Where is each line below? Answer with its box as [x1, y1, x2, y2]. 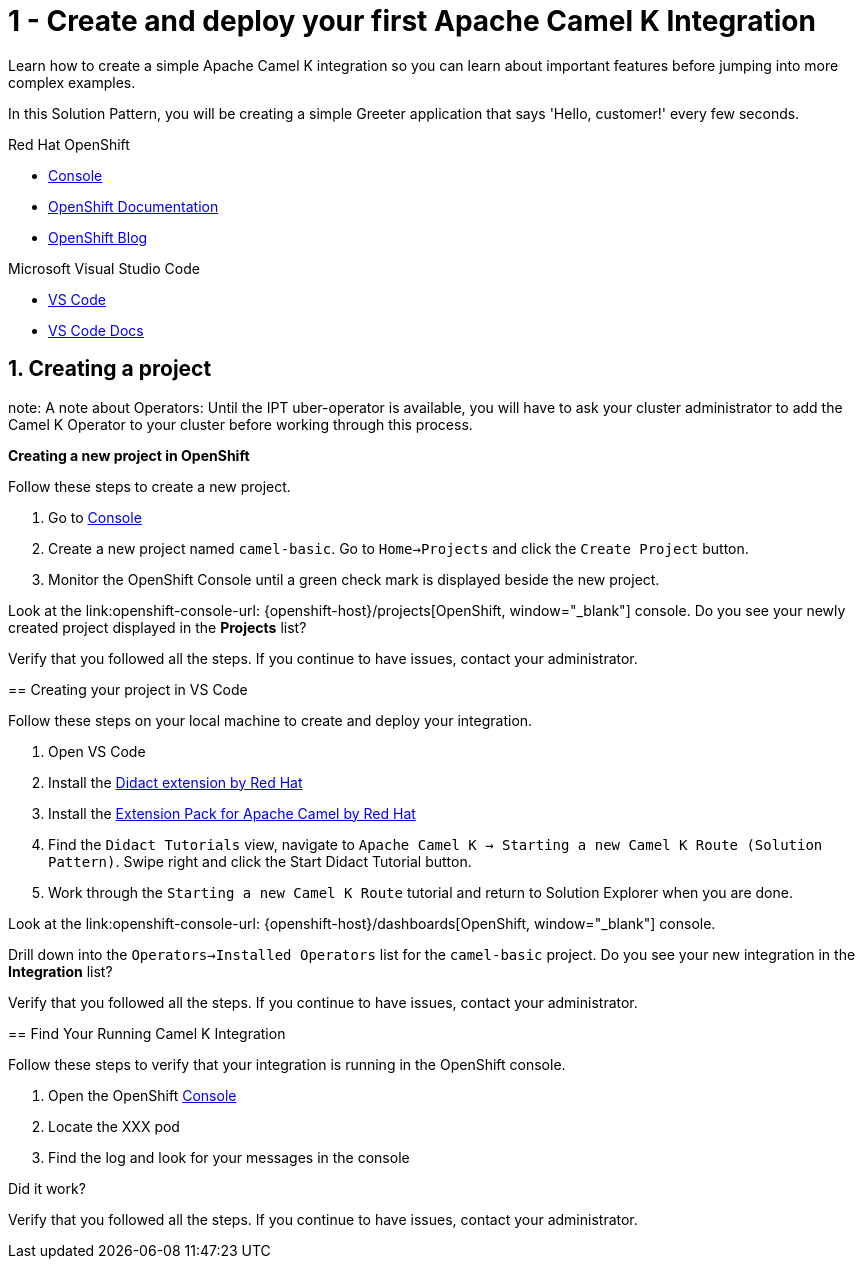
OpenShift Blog [48, 228, 148, 246]
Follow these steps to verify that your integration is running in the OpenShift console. [8, 1055, 566, 1073]
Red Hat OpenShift [8, 135, 130, 153]
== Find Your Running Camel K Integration [8, 1024, 286, 1042]
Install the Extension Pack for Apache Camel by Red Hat [48, 804, 416, 822]
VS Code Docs [48, 321, 144, 339]
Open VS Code [48, 742, 146, 760]
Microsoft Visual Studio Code [8, 259, 200, 277]
